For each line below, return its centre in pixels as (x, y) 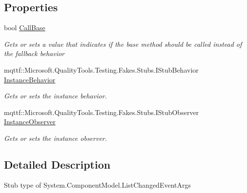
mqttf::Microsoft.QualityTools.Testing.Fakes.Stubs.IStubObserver (102, 112)
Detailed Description (57, 164)
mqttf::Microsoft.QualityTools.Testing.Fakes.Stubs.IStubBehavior (101, 69)
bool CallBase (25, 28)
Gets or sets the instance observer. (56, 138)
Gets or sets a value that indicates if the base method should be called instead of (123, 44)
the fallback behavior (34, 53)
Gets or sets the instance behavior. (55, 96)
